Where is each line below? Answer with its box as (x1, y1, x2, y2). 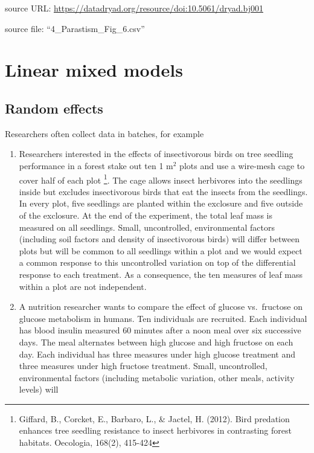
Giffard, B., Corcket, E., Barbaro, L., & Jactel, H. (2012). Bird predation (19, 412, 290, 425)
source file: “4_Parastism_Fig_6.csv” (5, 22, 145, 34)
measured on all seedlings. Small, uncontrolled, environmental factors (19, 220, 275, 233)
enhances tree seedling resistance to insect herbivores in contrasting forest (19, 424, 292, 437)
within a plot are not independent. (19, 280, 147, 292)
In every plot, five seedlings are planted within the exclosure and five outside (19, 197, 303, 210)
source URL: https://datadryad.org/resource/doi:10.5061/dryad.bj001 (5, 2, 263, 14)
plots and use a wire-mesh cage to (179, 159, 305, 172)
